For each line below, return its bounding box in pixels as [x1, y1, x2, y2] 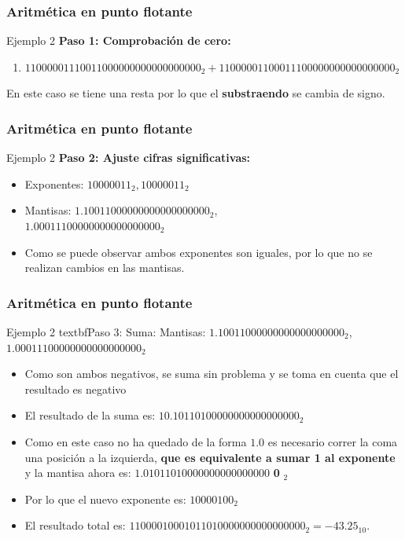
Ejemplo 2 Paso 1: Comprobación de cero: [6, 32, 231, 49]
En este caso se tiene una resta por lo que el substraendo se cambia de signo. [6, 85, 385, 101]
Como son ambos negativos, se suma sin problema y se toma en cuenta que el [24, 365, 399, 382]
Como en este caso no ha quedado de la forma [24, 433, 247, 449]
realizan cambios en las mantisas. [24, 259, 185, 276]
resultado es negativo [24, 380, 127, 397]
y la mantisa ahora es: [24, 464, 131, 481]
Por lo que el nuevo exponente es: [24, 490, 186, 507]
